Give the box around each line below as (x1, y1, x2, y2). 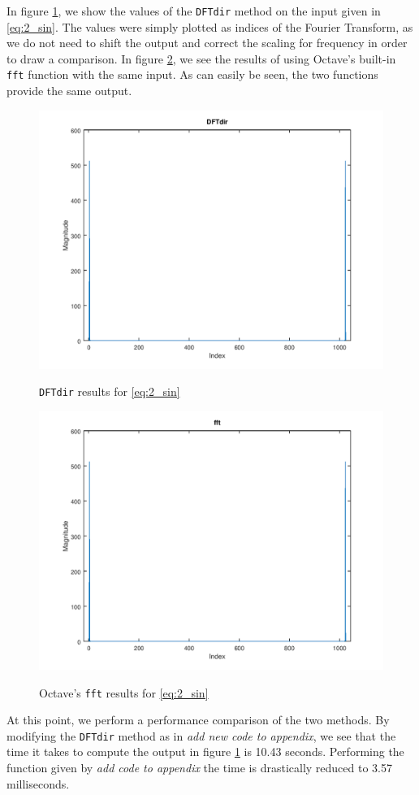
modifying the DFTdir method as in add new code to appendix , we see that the (6, 727, 396, 744)
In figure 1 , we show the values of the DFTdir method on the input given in (6, 2, 381, 19)
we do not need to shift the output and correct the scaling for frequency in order (6, 34, 408, 51)
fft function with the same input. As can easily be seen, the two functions (6, 66, 378, 83)
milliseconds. (6, 775, 70, 792)
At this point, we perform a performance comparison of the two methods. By (6, 711, 390, 728)
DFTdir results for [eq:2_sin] (39, 383, 180, 400)
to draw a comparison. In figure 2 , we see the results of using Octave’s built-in (6, 50, 396, 67)
